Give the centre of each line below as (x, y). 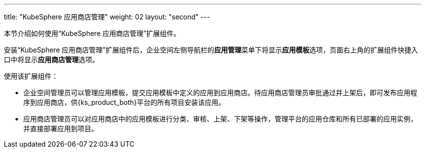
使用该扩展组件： (31, 76)
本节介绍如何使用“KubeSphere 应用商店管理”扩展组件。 (92, 33)
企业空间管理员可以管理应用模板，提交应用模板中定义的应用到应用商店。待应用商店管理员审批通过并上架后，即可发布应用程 (220, 93)
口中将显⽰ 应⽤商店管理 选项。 (51, 59)
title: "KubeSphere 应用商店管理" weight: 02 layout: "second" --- (107, 17)
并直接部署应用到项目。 (61, 128)
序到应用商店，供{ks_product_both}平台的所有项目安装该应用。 (124, 102)
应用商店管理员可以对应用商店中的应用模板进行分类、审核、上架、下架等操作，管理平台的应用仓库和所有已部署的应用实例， (220, 119)
